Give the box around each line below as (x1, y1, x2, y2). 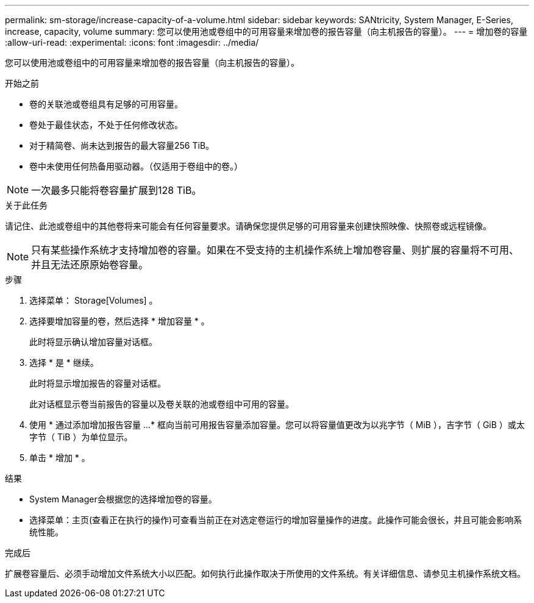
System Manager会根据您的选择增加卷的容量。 (29, 494, 217, 504)
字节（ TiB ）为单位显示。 (29, 432, 133, 442)
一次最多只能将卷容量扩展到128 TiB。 (31, 184, 202, 196)
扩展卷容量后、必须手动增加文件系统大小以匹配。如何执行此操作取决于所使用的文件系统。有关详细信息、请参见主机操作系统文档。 (5, 568, 525, 579)
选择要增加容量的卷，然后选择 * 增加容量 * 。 (29, 316, 210, 326)
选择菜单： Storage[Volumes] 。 (29, 295, 158, 305)
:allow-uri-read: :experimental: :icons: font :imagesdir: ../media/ (5, 37, 259, 48)
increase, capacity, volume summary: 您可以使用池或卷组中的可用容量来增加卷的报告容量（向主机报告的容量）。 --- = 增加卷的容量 (5, 26, 528, 37)
